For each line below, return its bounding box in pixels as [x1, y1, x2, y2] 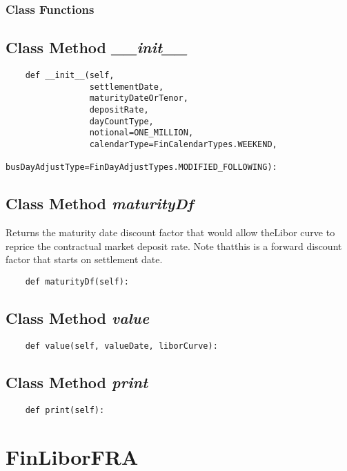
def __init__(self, [25, 70, 115, 81]
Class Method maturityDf [6, 193, 194, 214]
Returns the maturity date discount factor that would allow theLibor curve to [6, 225, 335, 240]
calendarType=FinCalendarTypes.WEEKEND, [89, 139, 277, 149]
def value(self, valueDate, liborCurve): [25, 340, 218, 351]
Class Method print [6, 371, 148, 392]
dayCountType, [89, 116, 154, 126]
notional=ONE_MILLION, [89, 128, 194, 138]
